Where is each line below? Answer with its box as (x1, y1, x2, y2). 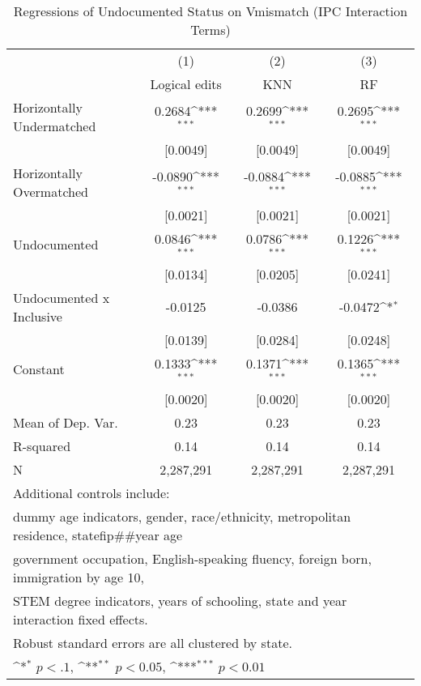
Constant (13, 360, 65, 379)
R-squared (13, 436, 71, 455)
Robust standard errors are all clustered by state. (13, 633, 292, 652)
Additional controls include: (13, 483, 170, 502)
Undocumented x (13, 288, 110, 307)
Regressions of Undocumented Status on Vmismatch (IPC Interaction (13, 2, 408, 20)
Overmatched (13, 182, 88, 201)
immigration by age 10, (13, 567, 144, 586)
